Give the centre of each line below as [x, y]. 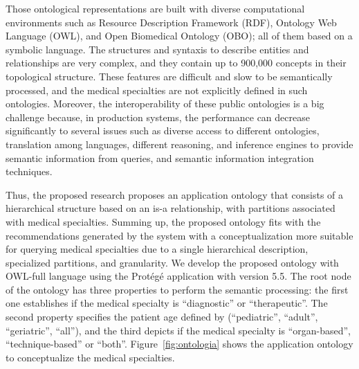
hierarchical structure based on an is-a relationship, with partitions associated [171, 208]
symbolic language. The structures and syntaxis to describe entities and [157, 49]
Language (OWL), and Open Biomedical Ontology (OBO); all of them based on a [179, 36]
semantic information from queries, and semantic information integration [160, 157]
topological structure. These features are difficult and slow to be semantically [169, 76]
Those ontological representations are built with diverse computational [155, 8]
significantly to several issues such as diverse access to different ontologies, [163, 130]
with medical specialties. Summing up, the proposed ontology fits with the [163, 221]
